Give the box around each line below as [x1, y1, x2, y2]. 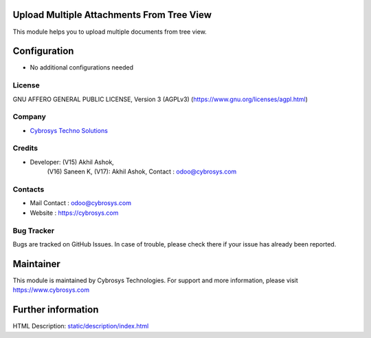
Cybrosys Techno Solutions [30, 126, 108, 134]
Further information [12, 304, 99, 316]
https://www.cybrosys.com [12, 286, 89, 294]
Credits [12, 143, 38, 153]
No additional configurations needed [30, 63, 134, 72]
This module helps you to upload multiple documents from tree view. [12, 28, 207, 36]
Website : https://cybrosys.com [30, 209, 119, 217]
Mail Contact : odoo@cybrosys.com [30, 199, 132, 207]
